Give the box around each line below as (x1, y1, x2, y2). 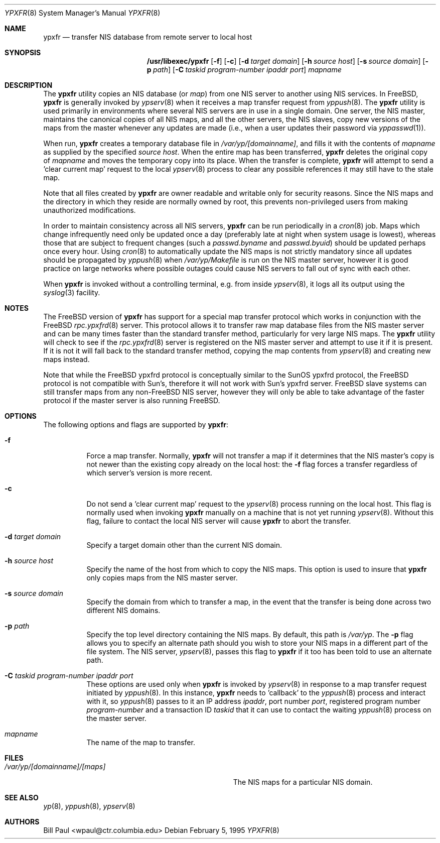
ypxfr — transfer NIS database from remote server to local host (43, 33, 252, 41)
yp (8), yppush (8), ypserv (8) (43, 802, 135, 810)
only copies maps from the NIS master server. (86, 573, 238, 582)
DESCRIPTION (5, 81, 53, 89)
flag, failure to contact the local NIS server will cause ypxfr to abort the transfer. (86, 517, 351, 525)
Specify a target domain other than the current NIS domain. (86, 541, 282, 549)
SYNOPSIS (5, 48, 41, 57)
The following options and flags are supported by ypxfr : (43, 420, 228, 429)
